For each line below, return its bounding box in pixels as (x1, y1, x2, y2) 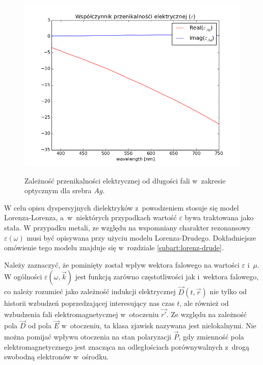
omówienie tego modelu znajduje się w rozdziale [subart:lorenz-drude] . (4, 242, 224, 253)
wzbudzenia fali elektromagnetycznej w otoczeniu (4, 309, 159, 320)
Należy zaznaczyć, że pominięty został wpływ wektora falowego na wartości (4, 259, 240, 270)
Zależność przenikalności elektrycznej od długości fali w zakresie (24, 175, 226, 186)
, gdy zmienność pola (178, 331, 244, 342)
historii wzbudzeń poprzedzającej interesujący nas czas (4, 297, 175, 308)
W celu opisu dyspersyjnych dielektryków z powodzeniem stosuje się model (4, 202, 239, 213)
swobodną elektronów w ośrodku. (4, 351, 109, 362)
